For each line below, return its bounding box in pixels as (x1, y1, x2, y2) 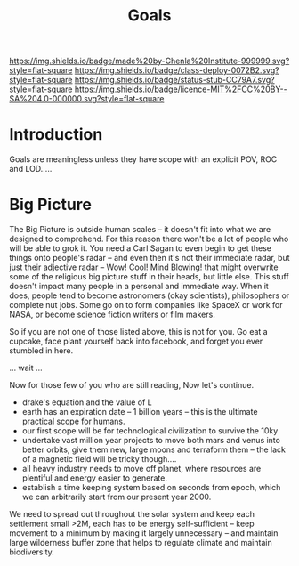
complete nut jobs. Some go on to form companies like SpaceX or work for (9, 300, 283, 311)
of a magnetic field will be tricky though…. (21, 454, 177, 465)
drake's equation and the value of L (21, 397, 153, 408)
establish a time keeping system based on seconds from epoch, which (21, 482, 281, 493)
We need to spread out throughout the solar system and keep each (9, 509, 255, 520)
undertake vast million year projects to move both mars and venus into (21, 435, 280, 446)
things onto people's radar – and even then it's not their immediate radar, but (9, 253, 290, 263)
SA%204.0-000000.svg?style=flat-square (9, 93, 165, 104)
